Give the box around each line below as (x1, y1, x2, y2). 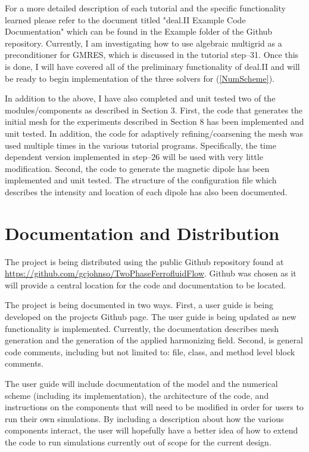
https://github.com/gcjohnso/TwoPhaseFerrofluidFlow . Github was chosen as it (5, 267, 296, 279)
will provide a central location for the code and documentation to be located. (5, 278, 286, 291)
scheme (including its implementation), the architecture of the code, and (5, 389, 269, 401)
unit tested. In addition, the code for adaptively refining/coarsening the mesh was (5, 127, 303, 139)
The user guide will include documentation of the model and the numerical (5, 377, 278, 389)
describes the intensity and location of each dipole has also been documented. (5, 185, 288, 198)
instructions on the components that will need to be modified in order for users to (5, 401, 304, 413)
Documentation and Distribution (5, 220, 280, 245)
